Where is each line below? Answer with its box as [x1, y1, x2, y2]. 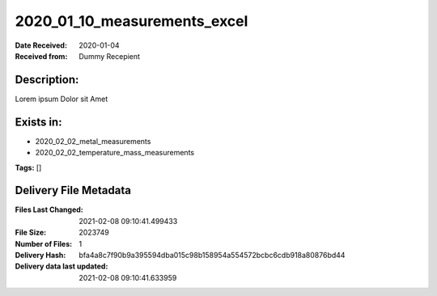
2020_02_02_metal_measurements [35, 136, 151, 146]
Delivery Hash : [15, 251, 66, 260]
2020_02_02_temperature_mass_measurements [35, 148, 194, 158]
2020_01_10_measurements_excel [15, 12, 248, 30]
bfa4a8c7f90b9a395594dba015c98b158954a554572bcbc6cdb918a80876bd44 [78, 251, 346, 260]
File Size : [15, 227, 47, 238]
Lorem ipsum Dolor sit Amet [15, 94, 108, 104]
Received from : [15, 51, 68, 61]
